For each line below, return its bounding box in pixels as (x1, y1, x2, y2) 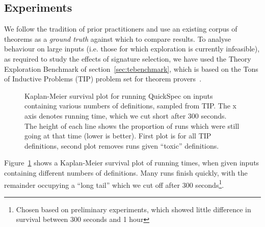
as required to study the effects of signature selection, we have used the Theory (4, 53, 251, 64)
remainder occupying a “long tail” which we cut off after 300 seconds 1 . (4, 178, 224, 190)
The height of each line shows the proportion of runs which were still (24, 120, 240, 131)
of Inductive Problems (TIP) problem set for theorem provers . (4, 73, 202, 84)
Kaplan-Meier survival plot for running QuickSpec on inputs (24, 90, 213, 101)
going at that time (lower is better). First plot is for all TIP (24, 130, 211, 141)
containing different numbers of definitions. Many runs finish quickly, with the (4, 167, 248, 178)
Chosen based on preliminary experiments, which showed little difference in (16, 204, 251, 214)
